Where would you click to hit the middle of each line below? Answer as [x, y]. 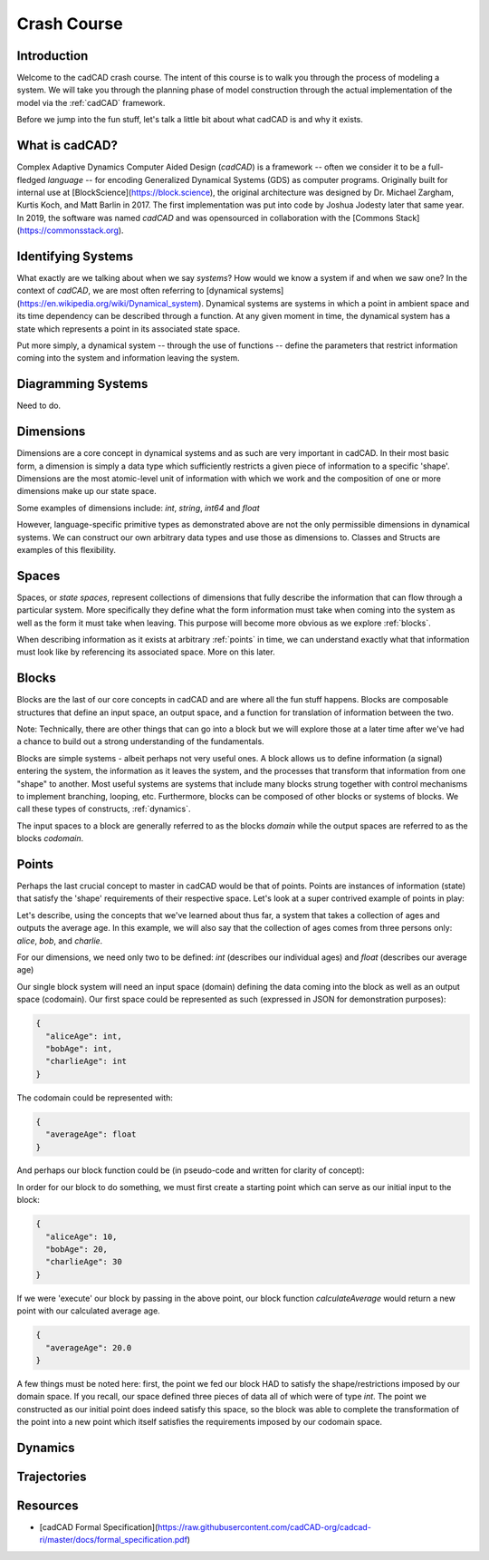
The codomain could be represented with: [95, 1098]
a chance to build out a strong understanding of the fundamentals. [140, 741]
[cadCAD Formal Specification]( [99, 1527]
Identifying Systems [75, 256]
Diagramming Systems [82, 384]
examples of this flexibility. [67, 549]
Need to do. [39, 406]
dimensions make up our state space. [87, 491]
